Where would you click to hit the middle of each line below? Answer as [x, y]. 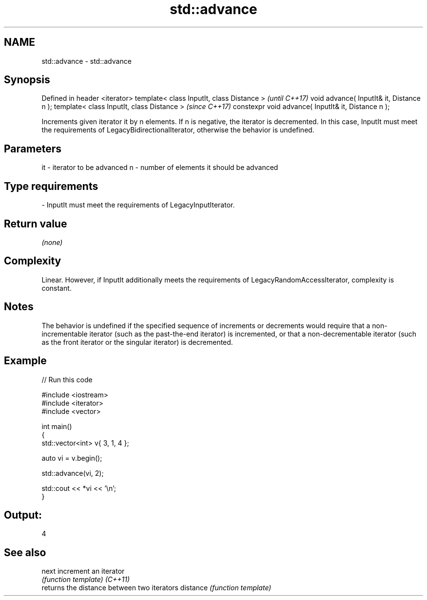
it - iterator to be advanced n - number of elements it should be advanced [160, 168]
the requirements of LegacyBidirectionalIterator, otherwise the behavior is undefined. [178, 130]
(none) [52, 242]
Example [25, 361]
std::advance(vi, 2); [73, 473]
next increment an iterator [83, 571]
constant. [57, 288]
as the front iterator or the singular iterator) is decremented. [137, 342]
